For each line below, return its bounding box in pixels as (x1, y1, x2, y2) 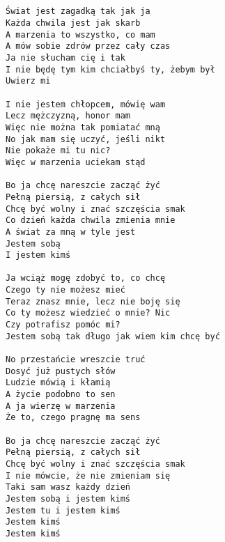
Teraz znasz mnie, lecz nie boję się (6, 296, 180, 307)
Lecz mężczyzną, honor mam (6, 111, 130, 121)
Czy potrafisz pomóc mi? (6, 320, 121, 330)
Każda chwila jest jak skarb (6, 18, 141, 29)
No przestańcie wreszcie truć (6, 355, 146, 365)
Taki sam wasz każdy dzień (6, 482, 130, 493)
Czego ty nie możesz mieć (6, 285, 125, 295)
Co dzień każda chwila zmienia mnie (6, 215, 176, 226)
